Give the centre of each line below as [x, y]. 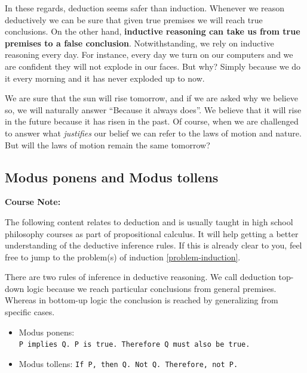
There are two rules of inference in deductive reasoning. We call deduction [140, 277]
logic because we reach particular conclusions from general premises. [151, 288]
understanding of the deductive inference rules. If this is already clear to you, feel [153, 245]
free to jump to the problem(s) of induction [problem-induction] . [123, 257]
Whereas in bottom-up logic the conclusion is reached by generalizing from [142, 300]
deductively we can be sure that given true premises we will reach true [134, 19]
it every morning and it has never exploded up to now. [105, 78]
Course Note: [33, 202]
